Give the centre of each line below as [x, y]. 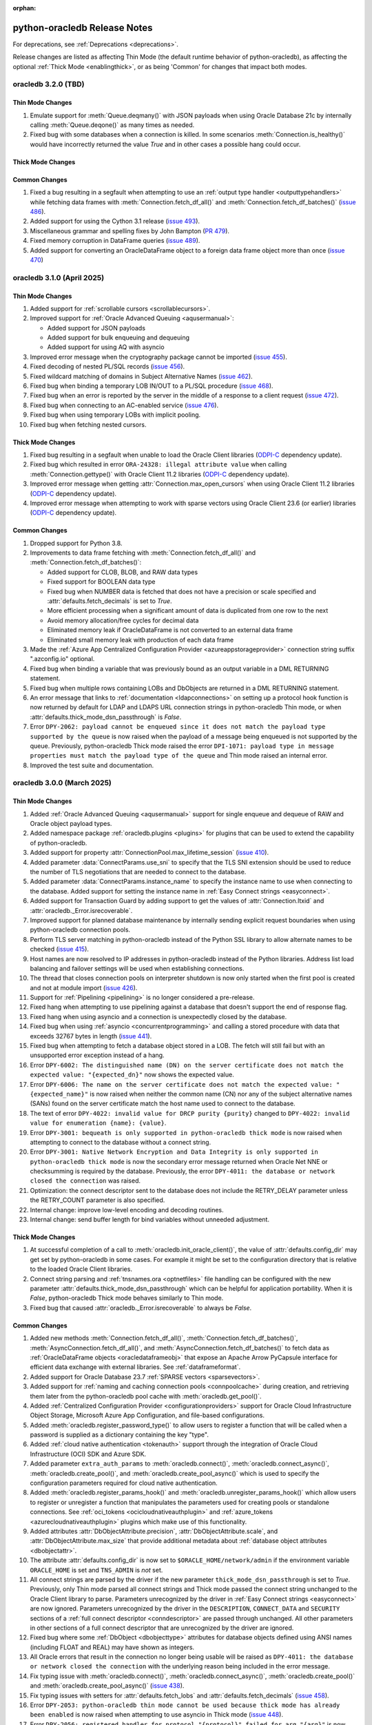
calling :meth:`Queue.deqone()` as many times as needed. [112, 125]
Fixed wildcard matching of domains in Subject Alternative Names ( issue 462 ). [141, 376]
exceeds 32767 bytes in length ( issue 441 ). [91, 1036]
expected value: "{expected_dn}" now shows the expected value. [132, 1075]
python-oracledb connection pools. [80, 930]
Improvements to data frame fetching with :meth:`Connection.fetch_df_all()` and [143, 553]
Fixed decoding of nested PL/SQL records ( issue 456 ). [107, 366]
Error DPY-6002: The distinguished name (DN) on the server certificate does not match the [187, 1065]
